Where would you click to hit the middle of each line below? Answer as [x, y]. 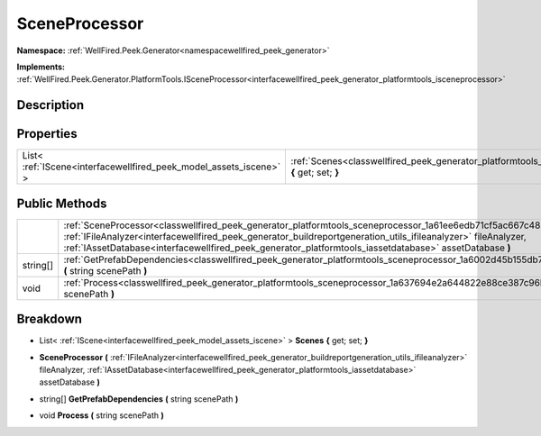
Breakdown [50, 319]
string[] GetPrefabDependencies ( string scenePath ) [139, 399]
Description [50, 105]
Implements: [41, 67]
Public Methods [62, 203]
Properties [47, 134]
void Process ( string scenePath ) [101, 415]
